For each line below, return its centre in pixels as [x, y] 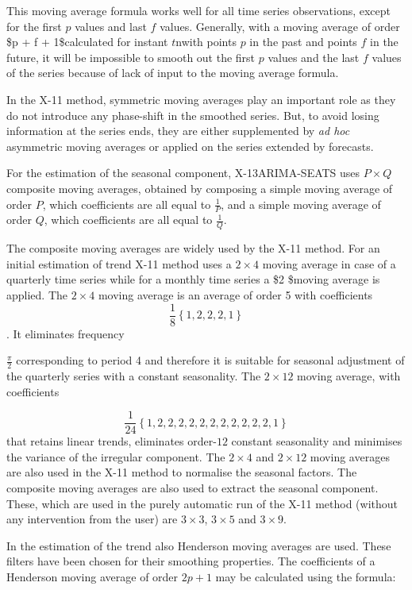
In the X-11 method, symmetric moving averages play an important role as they [201, 99]
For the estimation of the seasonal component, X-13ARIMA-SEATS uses [183, 173]
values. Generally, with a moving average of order [280, 26]
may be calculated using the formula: [306, 577]
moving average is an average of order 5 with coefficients [235, 294]
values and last [111, 26]
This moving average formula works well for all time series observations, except [199, 10]
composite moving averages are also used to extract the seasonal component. [193, 488]
